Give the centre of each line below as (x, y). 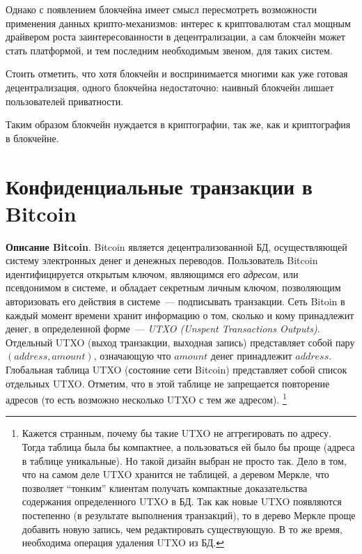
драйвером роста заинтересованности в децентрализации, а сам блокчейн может (175, 37)
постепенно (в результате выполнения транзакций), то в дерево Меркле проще (189, 515)
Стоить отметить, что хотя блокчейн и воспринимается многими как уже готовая (177, 74)
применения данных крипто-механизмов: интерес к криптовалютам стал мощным (178, 23)
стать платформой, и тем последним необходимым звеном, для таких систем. (169, 50)
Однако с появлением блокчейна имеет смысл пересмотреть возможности (161, 9)
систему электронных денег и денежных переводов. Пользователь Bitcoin (162, 260)
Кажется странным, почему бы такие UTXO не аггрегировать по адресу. (176, 433)
